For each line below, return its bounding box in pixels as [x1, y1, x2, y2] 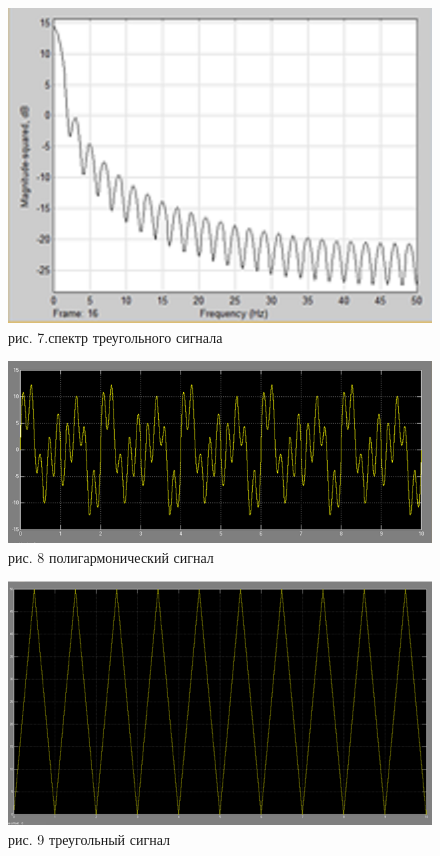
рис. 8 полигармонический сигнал [8, 546, 214, 567]
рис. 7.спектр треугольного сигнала [8, 326, 223, 347]
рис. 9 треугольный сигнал [8, 828, 170, 849]
